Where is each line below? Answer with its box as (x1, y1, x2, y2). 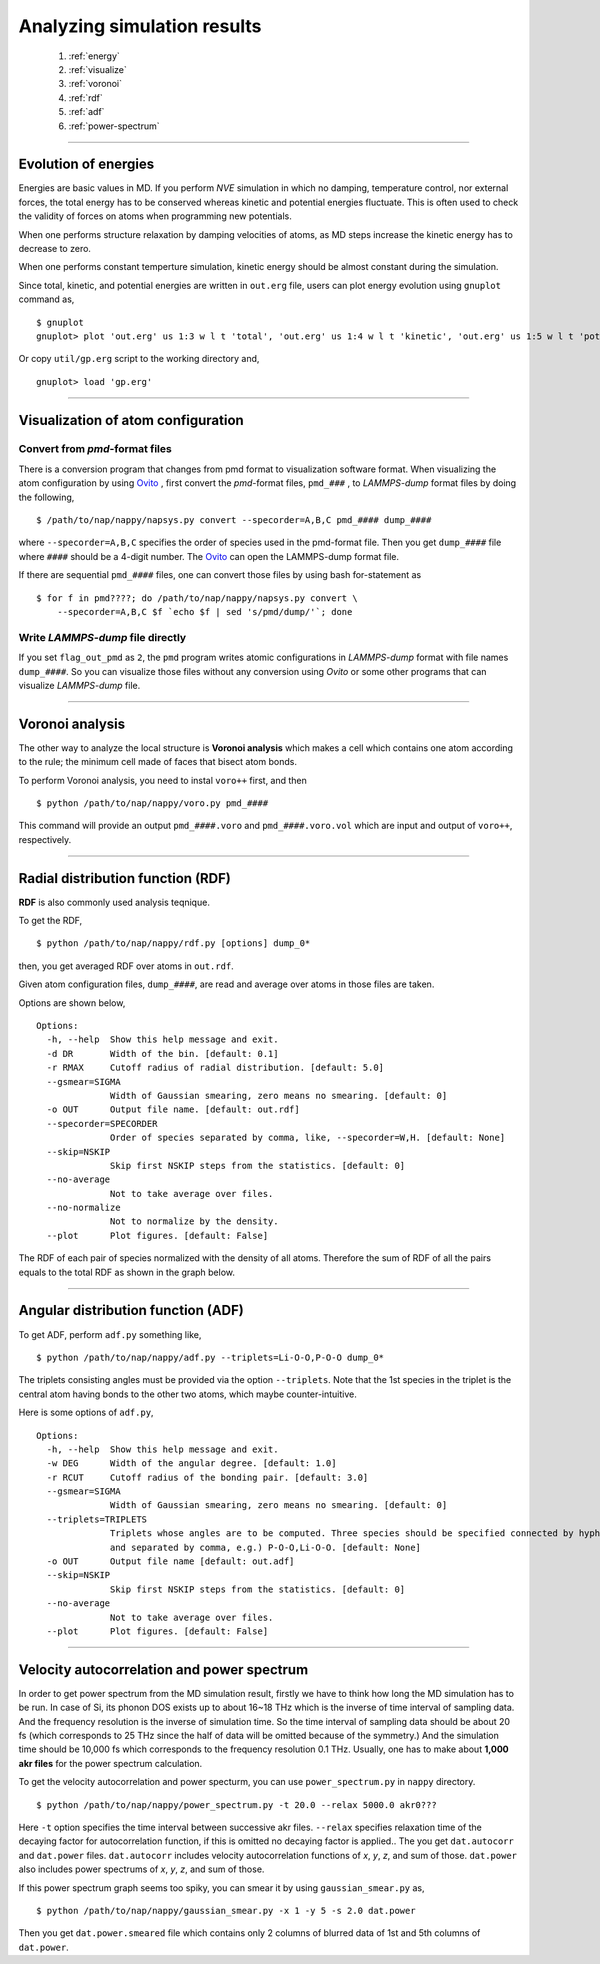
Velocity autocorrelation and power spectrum (18, 1661, 309, 1678)
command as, (18, 293, 75, 305)
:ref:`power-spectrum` (68, 120, 160, 132)
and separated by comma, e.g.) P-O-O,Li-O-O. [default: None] (110, 1541, 422, 1553)
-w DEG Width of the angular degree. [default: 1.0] (46, 1458, 337, 1469)
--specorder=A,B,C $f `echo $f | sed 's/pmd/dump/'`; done (56, 606, 353, 617)
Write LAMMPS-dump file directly (18, 630, 187, 644)
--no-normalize (46, 1202, 121, 1214)
